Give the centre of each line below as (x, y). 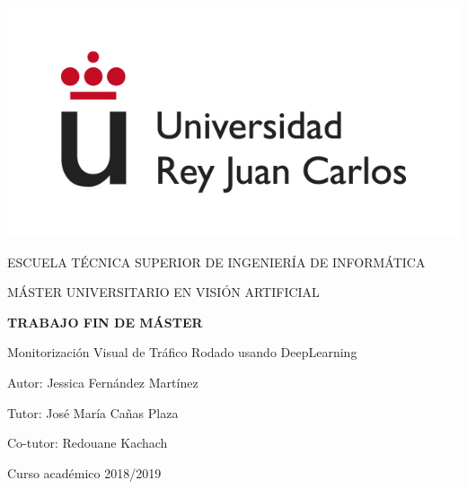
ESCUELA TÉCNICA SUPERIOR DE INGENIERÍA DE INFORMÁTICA (216, 262)
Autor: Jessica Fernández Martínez (103, 382)
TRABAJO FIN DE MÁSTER (105, 322)
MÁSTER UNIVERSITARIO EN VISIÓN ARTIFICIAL (163, 292)
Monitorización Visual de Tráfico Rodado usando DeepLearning (182, 352)
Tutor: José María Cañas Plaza (93, 412)
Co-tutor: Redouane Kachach (88, 443)
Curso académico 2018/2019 (84, 472)
